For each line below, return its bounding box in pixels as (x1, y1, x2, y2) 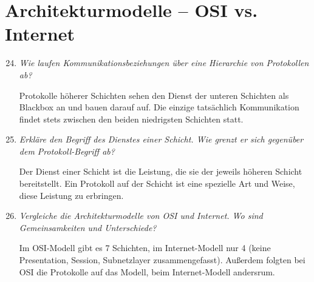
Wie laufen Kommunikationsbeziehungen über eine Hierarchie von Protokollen (19, 56, 309, 69)
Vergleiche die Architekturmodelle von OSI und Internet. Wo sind (19, 209, 263, 222)
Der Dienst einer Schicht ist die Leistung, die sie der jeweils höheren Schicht (19, 165, 302, 178)
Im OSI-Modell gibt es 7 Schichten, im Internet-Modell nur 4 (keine (19, 241, 271, 254)
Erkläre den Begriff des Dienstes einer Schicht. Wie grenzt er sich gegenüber (19, 133, 304, 146)
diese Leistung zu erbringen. (19, 189, 124, 201)
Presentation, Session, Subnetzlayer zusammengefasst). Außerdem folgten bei (19, 253, 305, 266)
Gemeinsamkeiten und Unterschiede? (19, 221, 157, 233)
